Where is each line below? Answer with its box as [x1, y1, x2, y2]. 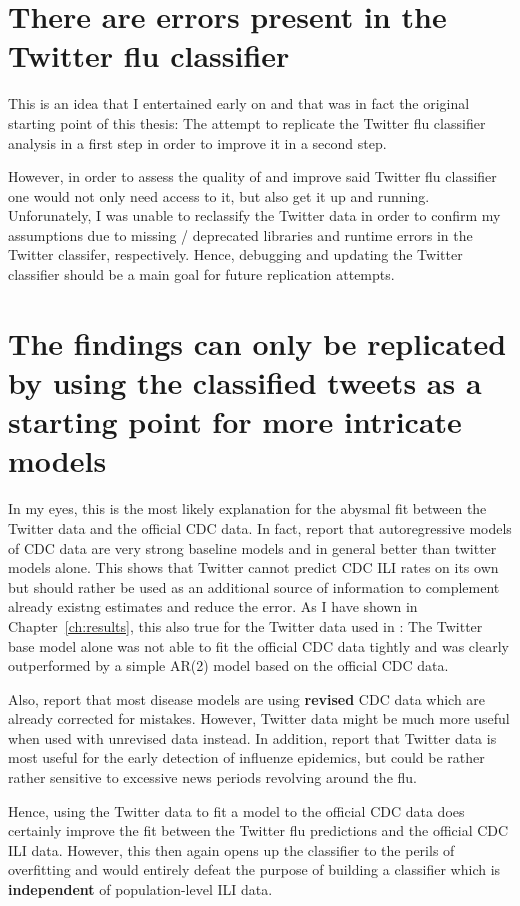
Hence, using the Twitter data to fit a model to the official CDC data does [8, 800, 465, 821]
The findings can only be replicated [8, 322, 507, 363]
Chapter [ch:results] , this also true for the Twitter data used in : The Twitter [8, 615, 483, 636]
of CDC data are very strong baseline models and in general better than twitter [8, 537, 497, 558]
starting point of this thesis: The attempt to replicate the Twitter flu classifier [8, 112, 486, 133]
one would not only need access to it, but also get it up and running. [8, 185, 430, 206]
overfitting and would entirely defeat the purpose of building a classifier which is [8, 859, 501, 880]
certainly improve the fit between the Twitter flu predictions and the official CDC [8, 820, 509, 841]
